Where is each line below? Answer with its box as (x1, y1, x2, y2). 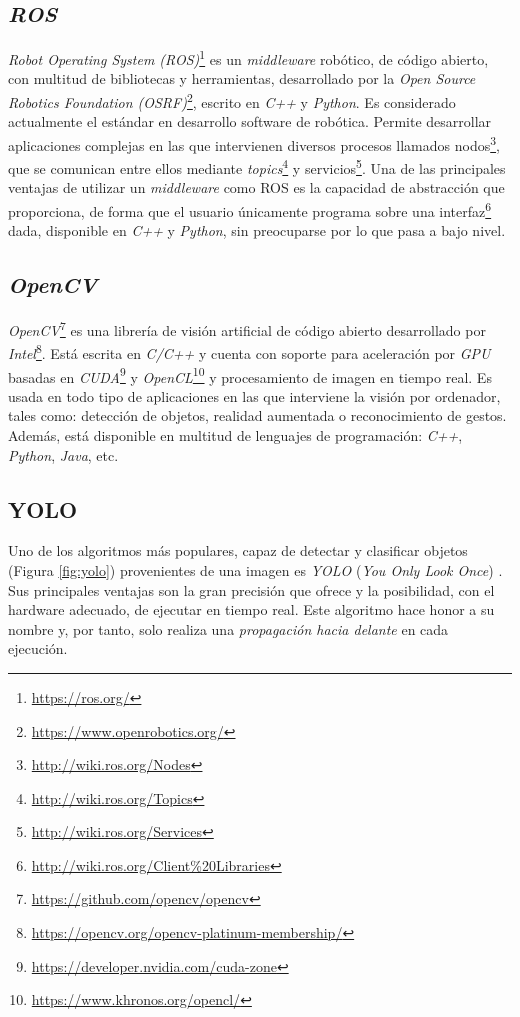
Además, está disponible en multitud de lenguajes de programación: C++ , (8, 424, 463, 445)
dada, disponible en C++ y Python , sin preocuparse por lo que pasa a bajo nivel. (8, 220, 506, 241)
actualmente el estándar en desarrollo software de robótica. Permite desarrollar (8, 111, 492, 132)
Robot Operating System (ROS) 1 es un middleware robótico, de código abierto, (8, 46, 489, 69)
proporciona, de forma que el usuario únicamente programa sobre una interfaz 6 (8, 197, 492, 221)
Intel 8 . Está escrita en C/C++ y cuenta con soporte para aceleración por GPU (8, 340, 491, 363)
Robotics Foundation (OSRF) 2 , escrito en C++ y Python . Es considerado (8, 89, 456, 112)
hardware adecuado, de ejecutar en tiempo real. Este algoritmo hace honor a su (8, 599, 495, 620)
